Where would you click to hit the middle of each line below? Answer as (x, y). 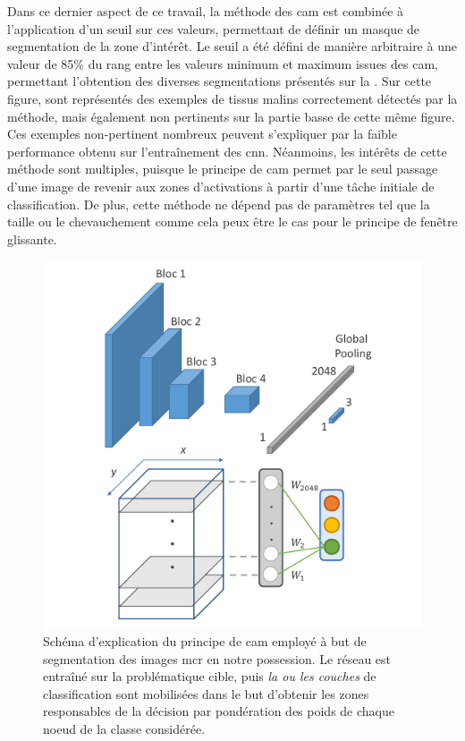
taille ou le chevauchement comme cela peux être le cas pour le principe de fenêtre (232, 221)
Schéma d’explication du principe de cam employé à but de (205, 641)
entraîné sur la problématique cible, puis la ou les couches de (210, 676)
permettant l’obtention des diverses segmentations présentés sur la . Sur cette (220, 81)
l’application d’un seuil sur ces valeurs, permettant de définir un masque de (214, 28)
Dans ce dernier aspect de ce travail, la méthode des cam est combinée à (206, 11)
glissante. (32, 238)
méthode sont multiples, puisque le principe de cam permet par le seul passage (223, 169)
